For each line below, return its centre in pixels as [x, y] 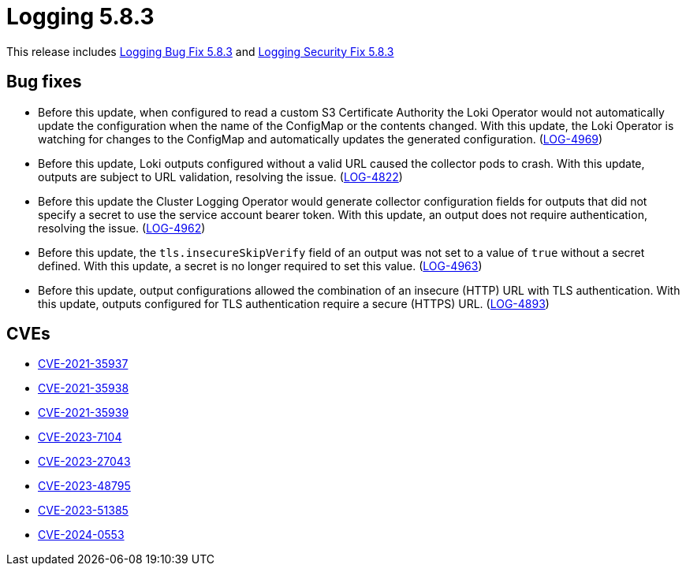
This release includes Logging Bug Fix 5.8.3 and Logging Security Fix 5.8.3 [200, 51]
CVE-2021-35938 [84, 388]
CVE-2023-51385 [83, 511]
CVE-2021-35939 [84, 413]
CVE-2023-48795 [84, 486]
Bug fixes [44, 82]
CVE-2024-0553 [81, 535]
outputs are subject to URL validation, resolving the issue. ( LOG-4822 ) [220, 176]
